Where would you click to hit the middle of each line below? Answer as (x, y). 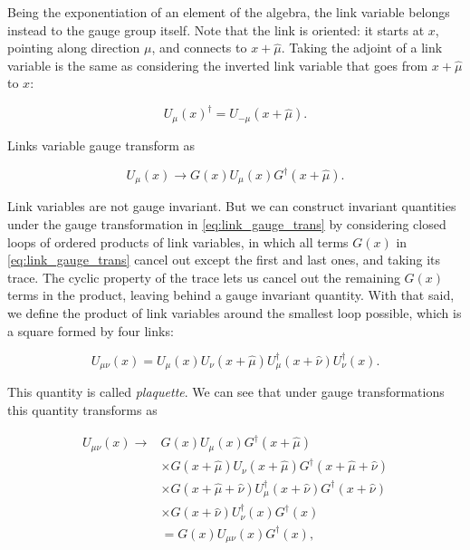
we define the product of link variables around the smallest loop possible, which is (235, 313)
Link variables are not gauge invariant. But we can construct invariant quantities (232, 206)
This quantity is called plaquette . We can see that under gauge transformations (226, 392)
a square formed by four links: (91, 330)
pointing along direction (74, 48)
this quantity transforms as (82, 410)
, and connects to (199, 48)
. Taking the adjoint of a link (362, 48)
